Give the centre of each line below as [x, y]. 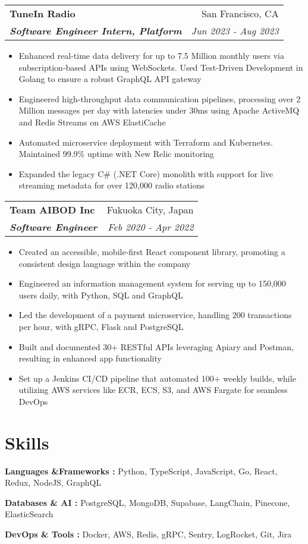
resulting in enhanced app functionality [90, 358]
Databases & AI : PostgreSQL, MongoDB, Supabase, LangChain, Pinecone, [147, 502]
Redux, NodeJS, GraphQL [53, 482]
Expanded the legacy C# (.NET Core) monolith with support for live [146, 173]
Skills [27, 442]
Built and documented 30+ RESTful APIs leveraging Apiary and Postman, [156, 346]
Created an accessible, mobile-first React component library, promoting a [152, 251]
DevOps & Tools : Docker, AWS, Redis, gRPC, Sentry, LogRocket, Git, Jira [148, 534]
